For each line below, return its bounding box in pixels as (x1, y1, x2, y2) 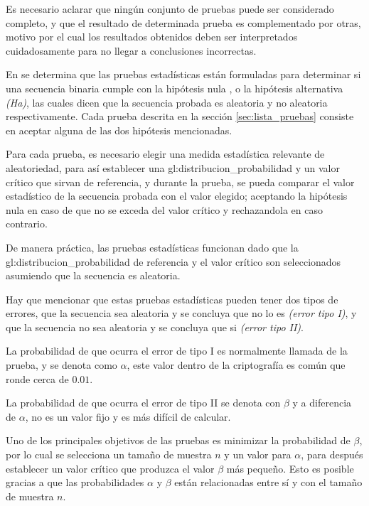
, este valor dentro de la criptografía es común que (127, 357, 346, 372)
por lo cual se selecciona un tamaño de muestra (6, 447, 212, 462)
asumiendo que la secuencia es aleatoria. (6, 268, 181, 283)
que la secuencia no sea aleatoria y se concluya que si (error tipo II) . (6, 319, 304, 334)
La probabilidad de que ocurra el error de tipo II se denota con (6, 395, 281, 410)
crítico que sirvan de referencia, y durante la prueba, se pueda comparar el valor (6, 174, 355, 189)
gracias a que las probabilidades (6, 475, 144, 490)
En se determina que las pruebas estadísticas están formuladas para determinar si (6, 67, 361, 82)
